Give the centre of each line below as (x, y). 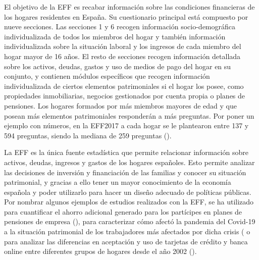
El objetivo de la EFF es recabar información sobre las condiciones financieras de (129, 7)
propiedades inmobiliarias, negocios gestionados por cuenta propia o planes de (125, 96)
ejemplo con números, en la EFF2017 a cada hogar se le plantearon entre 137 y (126, 125)
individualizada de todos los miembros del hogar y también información (115, 36)
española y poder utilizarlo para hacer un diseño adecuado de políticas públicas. (128, 192)
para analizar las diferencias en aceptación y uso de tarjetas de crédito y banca (126, 241)
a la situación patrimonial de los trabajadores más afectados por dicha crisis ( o (127, 231)
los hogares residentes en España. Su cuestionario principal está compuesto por (126, 16)
